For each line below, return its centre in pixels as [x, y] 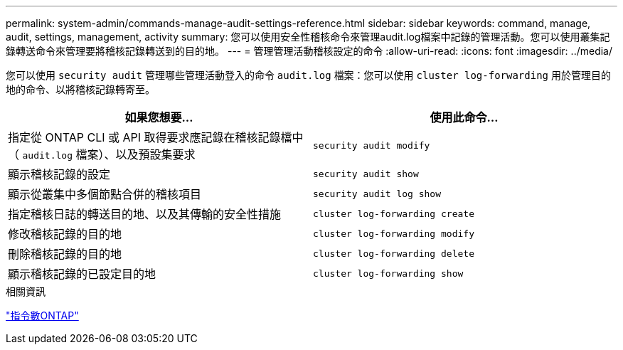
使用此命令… [464, 117]
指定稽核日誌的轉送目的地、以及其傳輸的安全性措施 [145, 214]
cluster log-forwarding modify [394, 233]
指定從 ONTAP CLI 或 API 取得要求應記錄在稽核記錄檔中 [156, 137]
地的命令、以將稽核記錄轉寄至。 [80, 89]
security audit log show [377, 193]
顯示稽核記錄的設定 [59, 174]
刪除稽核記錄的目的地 [65, 254]
